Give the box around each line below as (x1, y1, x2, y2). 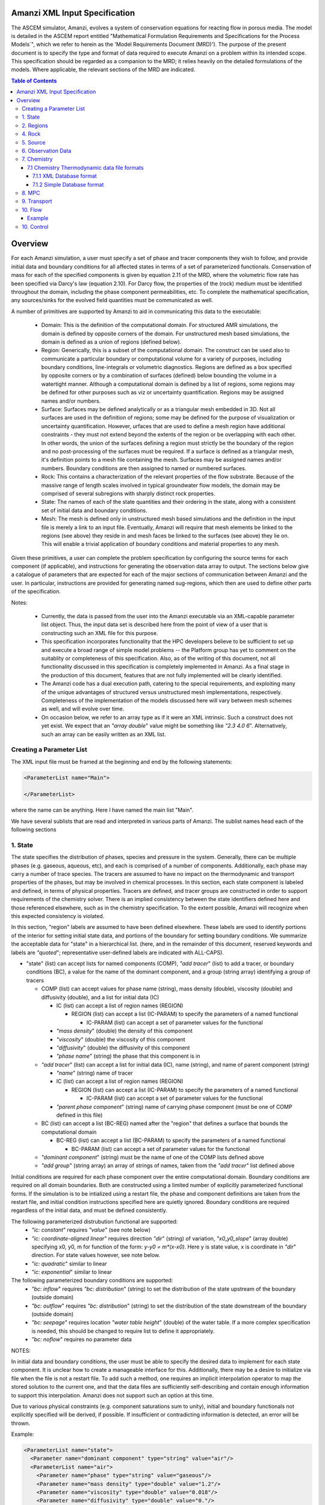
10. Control (22, 223, 49, 230)
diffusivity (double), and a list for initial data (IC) (41, 993, 159, 1001)
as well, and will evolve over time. (41, 705, 125, 713)
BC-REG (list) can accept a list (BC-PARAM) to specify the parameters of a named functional (56, 1137, 286, 1144)
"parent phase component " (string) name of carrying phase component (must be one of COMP (56, 1103, 292, 1110)
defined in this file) (56, 1111, 103, 1119)
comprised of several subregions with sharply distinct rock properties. (41, 489, 215, 497)
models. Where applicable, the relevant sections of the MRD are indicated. (11, 66, 196, 73)
